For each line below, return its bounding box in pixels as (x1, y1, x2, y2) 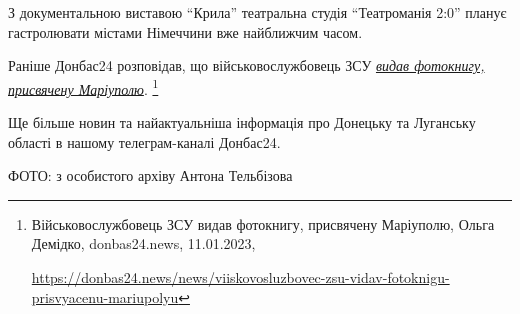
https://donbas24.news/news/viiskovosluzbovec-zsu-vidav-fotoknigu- (31, 267, 450, 287)
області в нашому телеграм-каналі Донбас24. (8, 131, 281, 152)
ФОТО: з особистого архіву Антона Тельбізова (8, 165, 293, 186)
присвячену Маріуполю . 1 (8, 75, 159, 99)
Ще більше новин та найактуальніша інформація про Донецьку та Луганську (8, 112, 476, 133)
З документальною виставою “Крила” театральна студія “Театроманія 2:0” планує (8, 2, 507, 22)
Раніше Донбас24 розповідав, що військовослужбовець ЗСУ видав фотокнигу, (8, 55, 485, 76)
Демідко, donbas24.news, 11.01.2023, (31, 233, 256, 254)
